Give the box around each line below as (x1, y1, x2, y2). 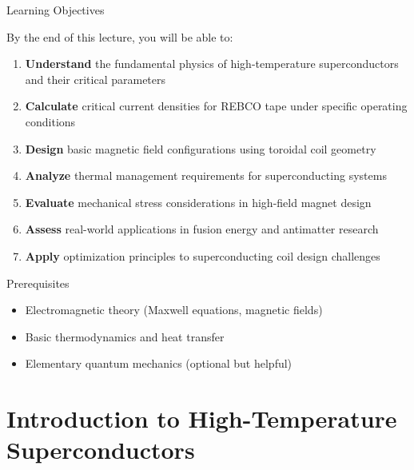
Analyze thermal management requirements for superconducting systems (25, 167, 387, 184)
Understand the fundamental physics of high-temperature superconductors (25, 55, 399, 72)
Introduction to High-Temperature (6, 402, 397, 435)
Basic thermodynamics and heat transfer (25, 328, 225, 345)
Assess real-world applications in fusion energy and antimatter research (25, 221, 379, 237)
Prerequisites (6, 274, 70, 291)
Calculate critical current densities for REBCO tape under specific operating (25, 98, 408, 114)
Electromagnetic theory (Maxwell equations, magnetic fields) (25, 301, 323, 318)
